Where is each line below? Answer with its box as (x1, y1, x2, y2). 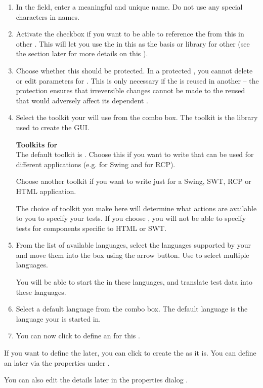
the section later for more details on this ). (16, 48, 148, 59)
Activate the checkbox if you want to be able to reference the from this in (16, 28, 244, 39)
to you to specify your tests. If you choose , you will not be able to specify (16, 213, 246, 223)
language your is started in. (16, 313, 101, 324)
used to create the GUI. (16, 122, 90, 132)
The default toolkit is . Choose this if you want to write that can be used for (16, 149, 254, 160)
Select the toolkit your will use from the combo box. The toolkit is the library (16, 112, 258, 123)
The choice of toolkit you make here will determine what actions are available (16, 203, 257, 213)
